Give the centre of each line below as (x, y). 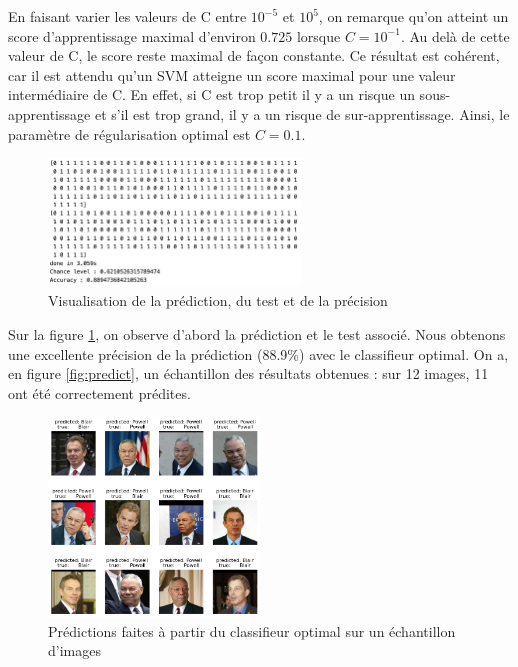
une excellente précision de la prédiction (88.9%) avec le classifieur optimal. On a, (258, 353)
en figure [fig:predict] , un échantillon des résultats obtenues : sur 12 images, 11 (248, 373)
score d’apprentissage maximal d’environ (132, 35)
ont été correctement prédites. (99, 392)
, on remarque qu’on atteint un (413, 16)
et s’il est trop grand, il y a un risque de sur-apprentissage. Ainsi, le (302, 113)
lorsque (318, 35)
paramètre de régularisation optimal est (129, 133)
